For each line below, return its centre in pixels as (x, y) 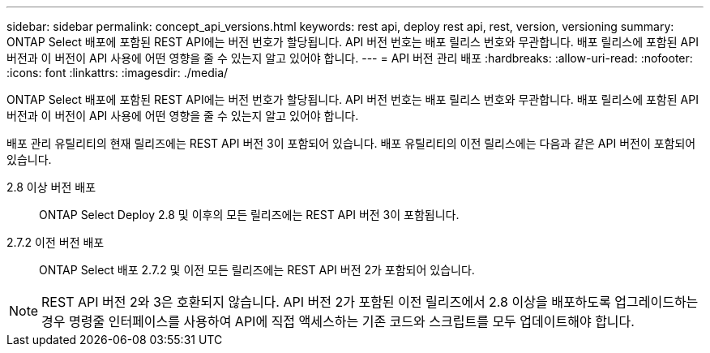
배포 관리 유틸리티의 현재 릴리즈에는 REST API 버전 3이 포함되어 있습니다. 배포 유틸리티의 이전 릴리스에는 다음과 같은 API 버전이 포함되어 (351, 143)
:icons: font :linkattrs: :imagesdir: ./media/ (118, 73)
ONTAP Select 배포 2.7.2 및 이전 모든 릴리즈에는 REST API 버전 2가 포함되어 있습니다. (257, 270)
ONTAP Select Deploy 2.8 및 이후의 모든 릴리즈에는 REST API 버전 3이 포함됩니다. (249, 215)
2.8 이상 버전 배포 (51, 187)
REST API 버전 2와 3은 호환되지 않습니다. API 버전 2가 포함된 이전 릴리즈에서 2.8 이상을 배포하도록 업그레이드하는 (370, 302)
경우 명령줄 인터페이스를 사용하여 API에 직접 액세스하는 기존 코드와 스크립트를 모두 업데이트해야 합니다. (338, 321)
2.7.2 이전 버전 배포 (56, 242)
